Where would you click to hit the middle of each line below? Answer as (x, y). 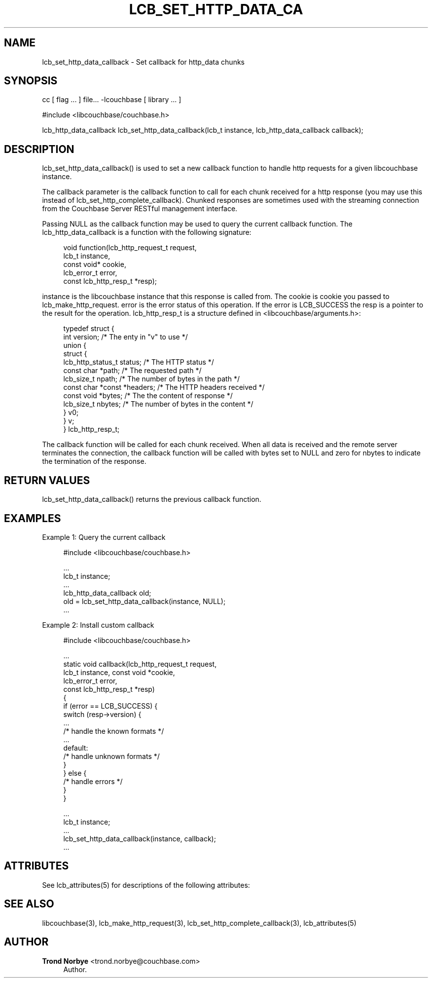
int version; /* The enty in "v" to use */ (126, 337)
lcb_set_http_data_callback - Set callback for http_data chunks (143, 62)
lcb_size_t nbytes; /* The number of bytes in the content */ (158, 404)
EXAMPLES (33, 518)
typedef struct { (89, 329)
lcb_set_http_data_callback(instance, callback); (140, 838)
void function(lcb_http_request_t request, (130, 248)
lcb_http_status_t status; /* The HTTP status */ (139, 362)
